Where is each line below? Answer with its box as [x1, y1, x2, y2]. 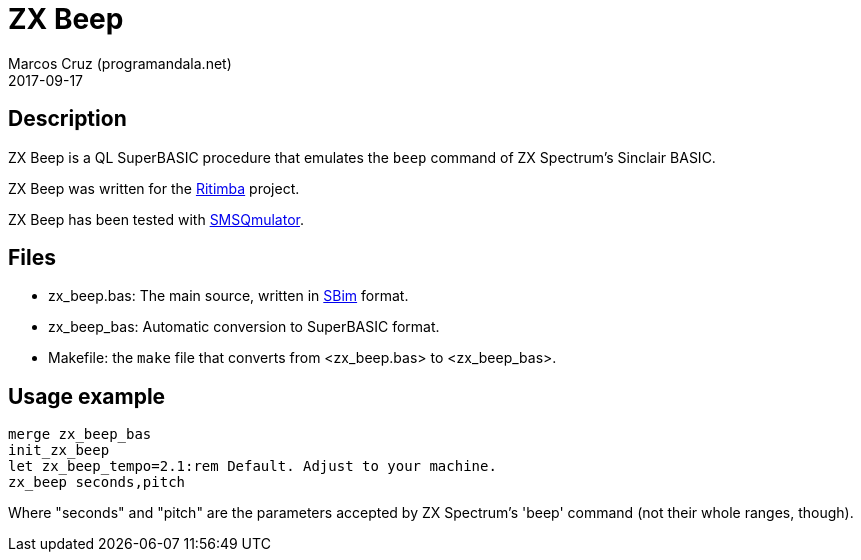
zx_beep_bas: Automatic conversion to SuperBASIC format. [48, 318, 440, 336]
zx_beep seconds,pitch [8, 474, 186, 491]
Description [8, 106, 127, 132]
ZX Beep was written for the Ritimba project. [8, 179, 300, 197]
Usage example [8, 383, 166, 409]
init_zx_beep [8, 442, 110, 459]
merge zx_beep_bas [8, 426, 152, 443]
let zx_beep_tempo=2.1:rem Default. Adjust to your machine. [8, 458, 497, 475]
